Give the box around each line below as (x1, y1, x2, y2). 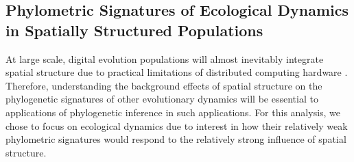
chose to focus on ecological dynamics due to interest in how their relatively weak (5, 118, 348, 133)
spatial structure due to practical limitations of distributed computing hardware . (5, 65, 348, 79)
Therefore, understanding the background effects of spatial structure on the (5, 78, 322, 92)
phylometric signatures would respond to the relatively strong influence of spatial (5, 132, 346, 146)
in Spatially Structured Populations (5, 19, 263, 40)
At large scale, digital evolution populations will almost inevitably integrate (5, 51, 324, 66)
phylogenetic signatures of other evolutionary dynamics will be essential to (5, 92, 318, 106)
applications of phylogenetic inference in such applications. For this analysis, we (5, 105, 341, 119)
